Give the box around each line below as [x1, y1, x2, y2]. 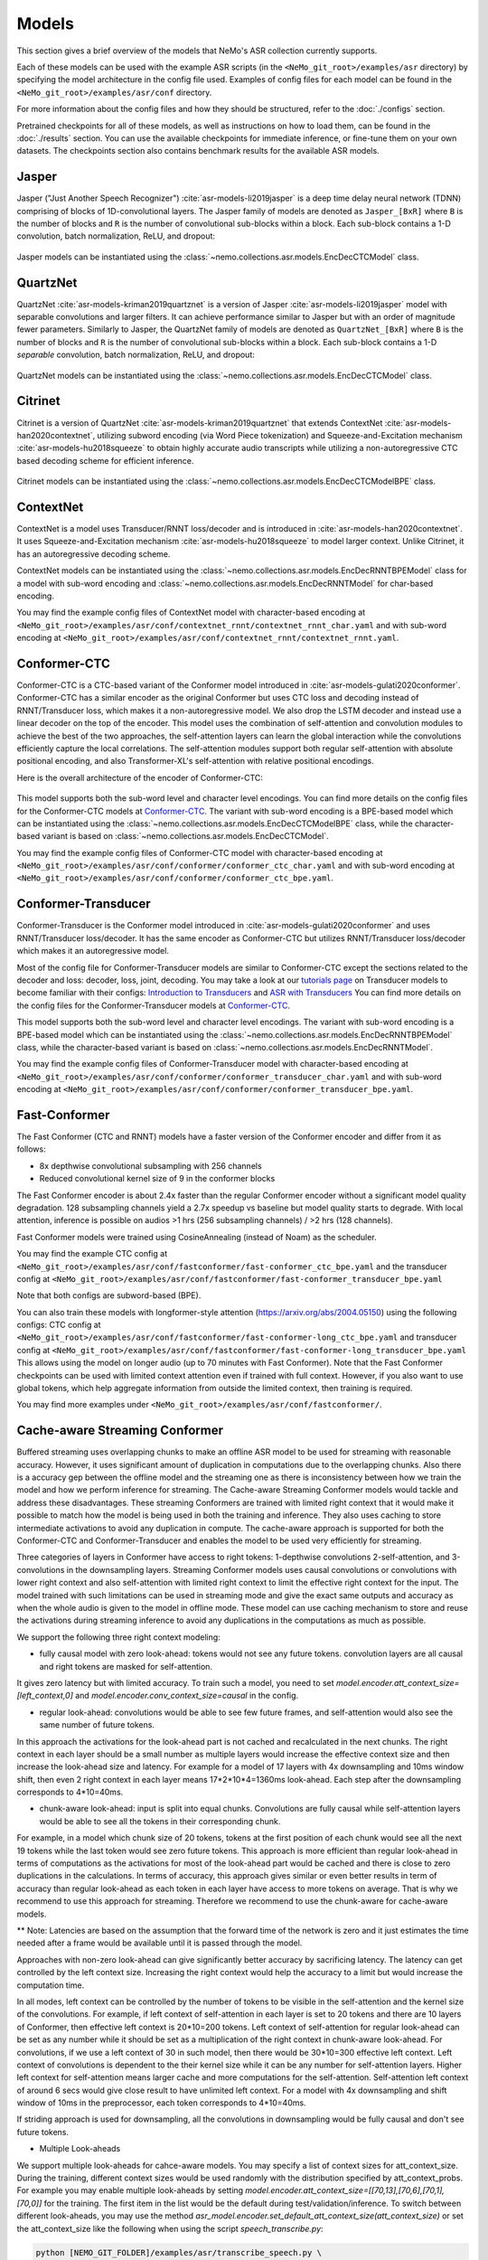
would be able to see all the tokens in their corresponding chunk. [39, 1815, 281, 1826]
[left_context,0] [16, 1690, 74, 1701]
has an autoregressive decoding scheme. [16, 548, 171, 560]
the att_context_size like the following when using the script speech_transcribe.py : [16, 2223, 324, 2234]
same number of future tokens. [39, 1719, 155, 1730]
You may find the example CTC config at [16, 1248, 167, 1259]
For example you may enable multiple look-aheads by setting [16, 2185, 244, 2196]
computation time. [16, 1980, 85, 1991]
